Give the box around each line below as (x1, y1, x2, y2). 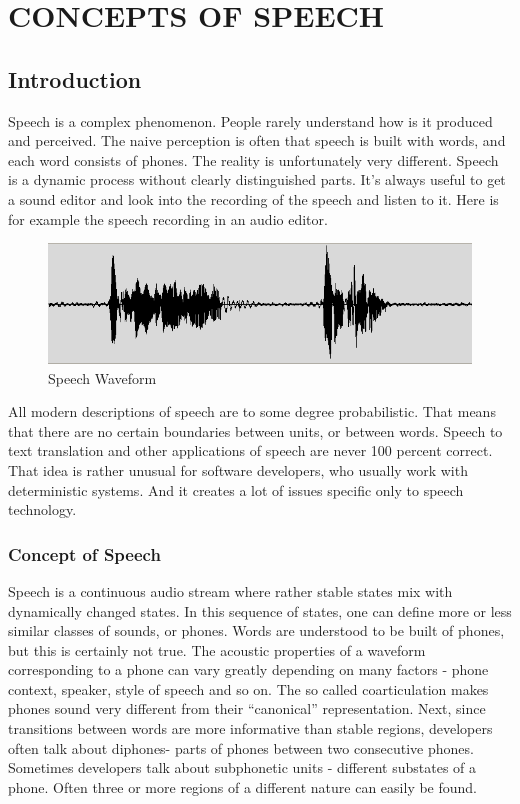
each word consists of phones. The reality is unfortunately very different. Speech (8, 149, 499, 170)
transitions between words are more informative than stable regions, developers (8, 718, 493, 739)
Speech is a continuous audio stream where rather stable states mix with (8, 580, 453, 601)
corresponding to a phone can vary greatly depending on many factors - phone (8, 659, 489, 680)
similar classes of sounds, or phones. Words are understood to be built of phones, (8, 620, 505, 641)
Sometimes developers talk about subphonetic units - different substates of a (8, 757, 477, 778)
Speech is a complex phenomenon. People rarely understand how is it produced (8, 110, 493, 131)
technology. (8, 499, 77, 520)
